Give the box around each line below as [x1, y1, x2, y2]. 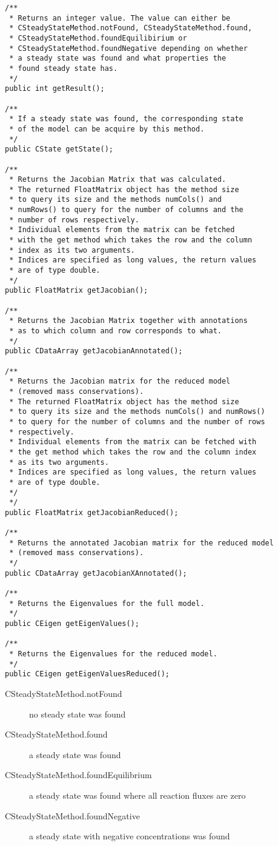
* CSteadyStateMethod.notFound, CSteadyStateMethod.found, [9, 24, 253, 33]
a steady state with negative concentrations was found [29, 830, 230, 842]
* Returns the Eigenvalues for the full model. [9, 599, 205, 608]
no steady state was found [29, 707, 126, 720]
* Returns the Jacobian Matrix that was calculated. [9, 175, 227, 184]
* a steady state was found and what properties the [9, 54, 227, 63]
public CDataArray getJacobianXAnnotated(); [5, 568, 187, 578]
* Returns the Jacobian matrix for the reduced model [9, 377, 231, 386]
